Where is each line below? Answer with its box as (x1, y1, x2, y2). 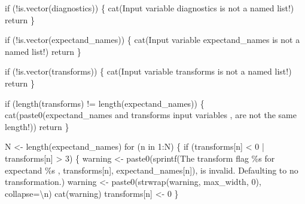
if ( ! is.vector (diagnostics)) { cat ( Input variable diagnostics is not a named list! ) (5, 2, 294, 14)
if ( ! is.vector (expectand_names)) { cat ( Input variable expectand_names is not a (5, 33, 300, 46)
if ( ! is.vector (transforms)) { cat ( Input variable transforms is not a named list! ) (5, 65, 292, 78)
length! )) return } (5, 120, 69, 132)
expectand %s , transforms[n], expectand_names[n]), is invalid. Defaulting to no (5, 163, 298, 176)
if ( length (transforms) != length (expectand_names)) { (5, 97, 205, 109)
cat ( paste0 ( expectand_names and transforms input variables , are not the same (5, 109, 297, 121)
